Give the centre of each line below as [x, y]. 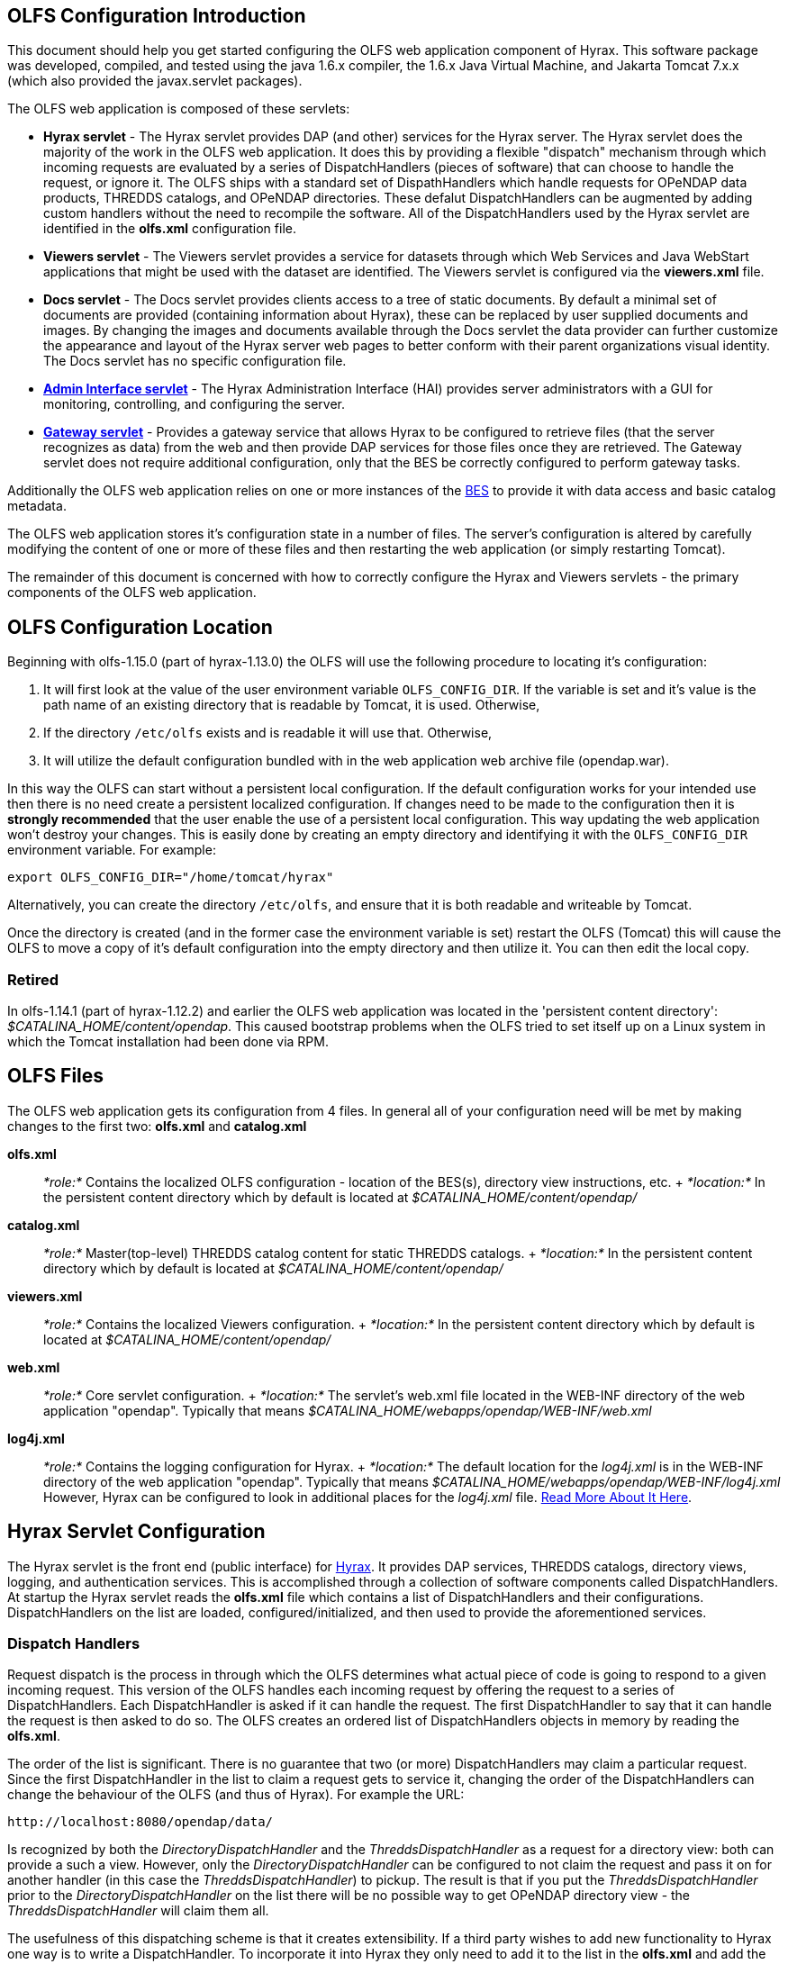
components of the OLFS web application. [132, 593]
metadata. [37, 506]
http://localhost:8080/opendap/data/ [140, 1822]
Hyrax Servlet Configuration [136, 1532]
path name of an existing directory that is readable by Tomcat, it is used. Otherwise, [292, 705]
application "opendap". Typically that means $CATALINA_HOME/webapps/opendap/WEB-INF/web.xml [348, 1410]
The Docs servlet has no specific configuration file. [195, 361]
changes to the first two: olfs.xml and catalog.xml [157, 1126]
